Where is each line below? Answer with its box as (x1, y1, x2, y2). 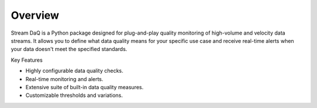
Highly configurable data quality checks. (25, 67, 123, 75)
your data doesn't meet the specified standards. (11, 46, 127, 53)
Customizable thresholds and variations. (25, 92, 123, 99)
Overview (11, 9, 59, 22)
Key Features (11, 56, 43, 63)
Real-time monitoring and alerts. (25, 75, 104, 82)
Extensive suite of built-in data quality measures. (25, 83, 144, 90)
